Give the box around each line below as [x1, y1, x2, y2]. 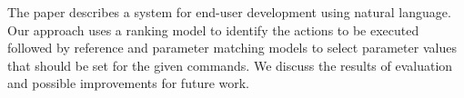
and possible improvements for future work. [7, 73, 250, 93]
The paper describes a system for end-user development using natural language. [7, 3, 451, 21]
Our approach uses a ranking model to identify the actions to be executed [7, 20, 419, 39]
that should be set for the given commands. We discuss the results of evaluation [7, 55, 453, 74]
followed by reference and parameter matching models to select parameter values [7, 38, 457, 57]
